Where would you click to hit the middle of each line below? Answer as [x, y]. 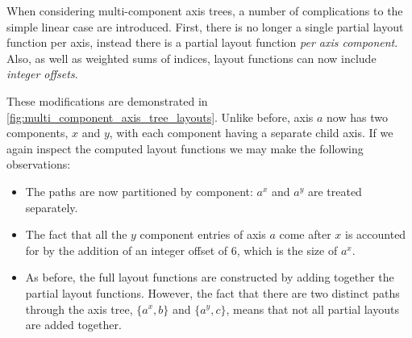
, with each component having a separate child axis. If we [251, 133]
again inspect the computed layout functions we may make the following [185, 148]
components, [37, 133]
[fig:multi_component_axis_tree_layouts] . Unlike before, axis [160, 117]
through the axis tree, [79, 309]
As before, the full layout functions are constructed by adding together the [210, 277]
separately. [52, 207]
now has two [357, 117]
